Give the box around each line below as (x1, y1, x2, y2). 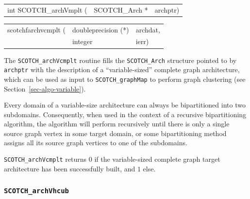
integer (72, 36, 93, 46)
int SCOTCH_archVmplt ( (7, 4, 87, 15)
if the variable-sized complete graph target (94, 154, 220, 164)
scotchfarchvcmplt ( (7, 24, 66, 34)
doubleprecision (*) (72, 24, 129, 34)
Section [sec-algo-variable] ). (4, 83, 86, 93)
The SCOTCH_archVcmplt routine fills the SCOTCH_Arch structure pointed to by (4, 55, 237, 65)
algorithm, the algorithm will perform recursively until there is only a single (4, 119, 230, 129)
